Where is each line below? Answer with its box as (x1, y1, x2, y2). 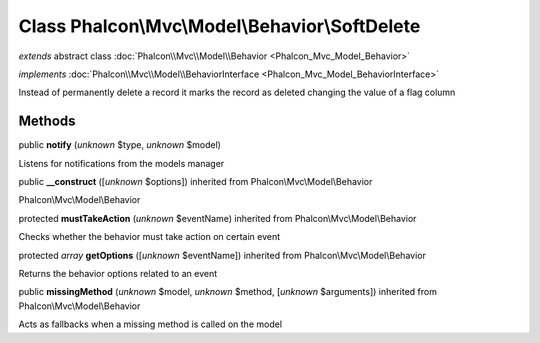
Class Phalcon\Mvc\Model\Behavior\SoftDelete (18, 15, 421, 37)
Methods (18, 113, 76, 130)
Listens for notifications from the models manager (18, 157, 225, 169)
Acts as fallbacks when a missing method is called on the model (18, 318, 283, 330)
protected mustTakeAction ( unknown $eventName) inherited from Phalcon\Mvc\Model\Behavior (18, 212, 417, 224)
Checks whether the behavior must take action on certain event (18, 231, 281, 243)
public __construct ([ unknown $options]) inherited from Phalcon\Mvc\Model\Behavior (18, 176, 373, 188)
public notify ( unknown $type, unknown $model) (18, 139, 222, 151)
